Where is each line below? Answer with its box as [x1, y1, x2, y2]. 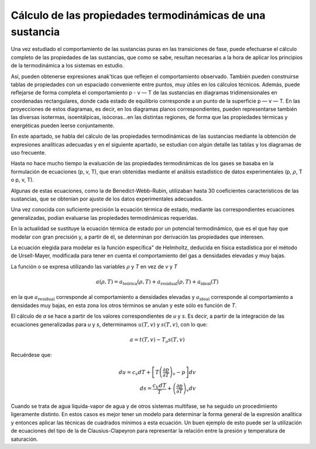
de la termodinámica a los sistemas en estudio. [11, 62, 124, 69]
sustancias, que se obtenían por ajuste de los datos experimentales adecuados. [11, 195, 203, 202]
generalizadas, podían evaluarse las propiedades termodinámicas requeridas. [11, 214, 198, 221]
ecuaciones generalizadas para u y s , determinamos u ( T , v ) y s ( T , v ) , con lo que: [11, 321, 208, 328]
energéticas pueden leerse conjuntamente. [11, 122, 115, 129]
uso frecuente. [11, 149, 46, 157]
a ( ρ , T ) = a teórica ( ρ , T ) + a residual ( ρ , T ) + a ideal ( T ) [95, 278, 219, 287]
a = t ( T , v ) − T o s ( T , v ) [129, 336, 185, 344]
